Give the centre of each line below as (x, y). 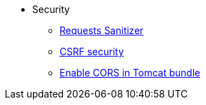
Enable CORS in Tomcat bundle (130, 73)
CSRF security (92, 51)
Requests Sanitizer (102, 30)
